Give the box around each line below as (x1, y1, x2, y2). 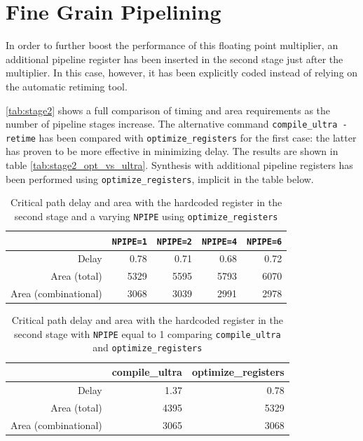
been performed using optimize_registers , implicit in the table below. (6, 171, 314, 186)
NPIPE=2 (156, 236, 192, 247)
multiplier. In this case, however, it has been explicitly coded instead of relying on (6, 65, 358, 80)
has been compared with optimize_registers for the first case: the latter (39, 130, 357, 144)
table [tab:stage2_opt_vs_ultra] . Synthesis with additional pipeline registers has (6, 158, 353, 172)
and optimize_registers (93, 340, 203, 355)
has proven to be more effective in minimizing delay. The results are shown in (6, 144, 338, 158)
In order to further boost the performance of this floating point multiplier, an (6, 38, 338, 53)
